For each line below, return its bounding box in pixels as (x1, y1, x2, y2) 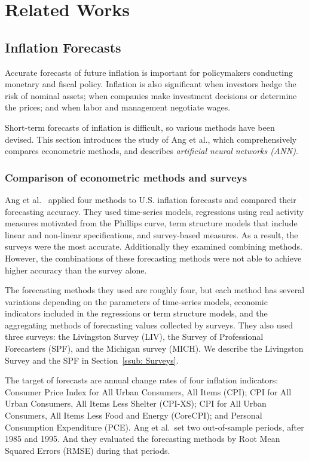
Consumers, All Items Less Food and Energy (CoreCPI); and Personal (5, 409, 262, 422)
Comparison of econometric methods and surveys (5, 170, 247, 185)
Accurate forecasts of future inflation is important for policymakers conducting (5, 66, 293, 78)
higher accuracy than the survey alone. (5, 263, 147, 276)
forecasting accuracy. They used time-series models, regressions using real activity (5, 205, 304, 217)
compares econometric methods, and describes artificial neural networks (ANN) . (5, 145, 298, 157)
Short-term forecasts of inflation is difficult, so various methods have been (5, 121, 275, 133)
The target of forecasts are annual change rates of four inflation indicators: (5, 374, 279, 386)
